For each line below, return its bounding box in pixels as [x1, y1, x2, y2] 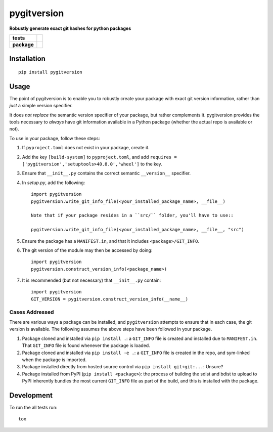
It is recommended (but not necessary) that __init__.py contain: [22, 277, 161, 283]
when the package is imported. [22, 357, 87, 363]
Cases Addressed [9, 309, 54, 316]
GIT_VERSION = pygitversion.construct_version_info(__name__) [31, 296, 189, 302]
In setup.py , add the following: [22, 180, 85, 186]
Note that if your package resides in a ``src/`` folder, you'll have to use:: [31, 212, 234, 219]
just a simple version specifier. [9, 103, 73, 109]
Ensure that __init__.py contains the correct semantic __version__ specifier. [22, 170, 191, 177]
